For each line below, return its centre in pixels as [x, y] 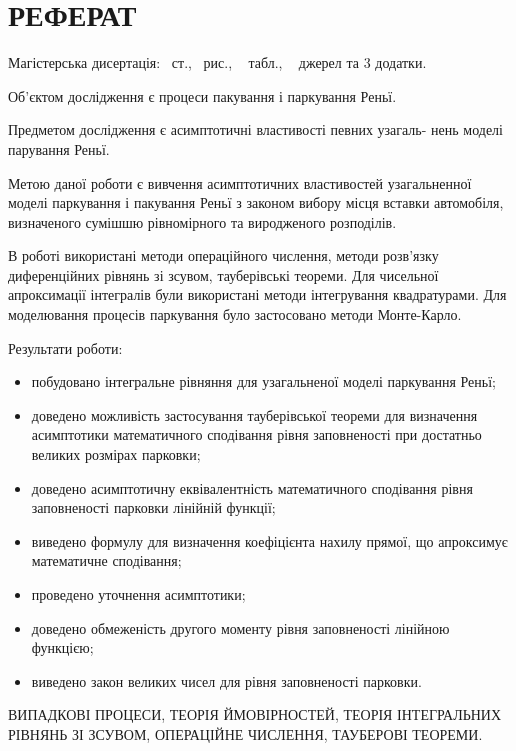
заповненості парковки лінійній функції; [153, 507]
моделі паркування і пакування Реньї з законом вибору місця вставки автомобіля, [256, 202]
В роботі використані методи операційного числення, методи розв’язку [223, 255]
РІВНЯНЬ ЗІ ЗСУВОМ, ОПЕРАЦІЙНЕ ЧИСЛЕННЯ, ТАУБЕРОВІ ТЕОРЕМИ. [245, 733]
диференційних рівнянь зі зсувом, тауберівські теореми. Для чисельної [223, 274]
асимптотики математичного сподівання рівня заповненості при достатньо [256, 434]
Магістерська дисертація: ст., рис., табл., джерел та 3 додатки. [217, 62]
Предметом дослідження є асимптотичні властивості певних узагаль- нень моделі [255, 129]
